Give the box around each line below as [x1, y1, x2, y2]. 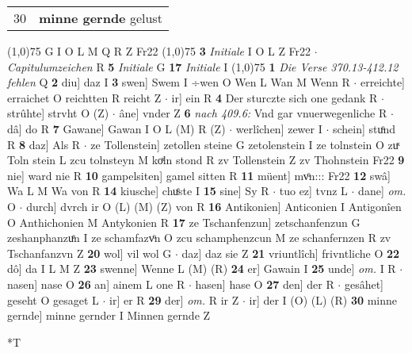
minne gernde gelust [39, 9, 162, 27]
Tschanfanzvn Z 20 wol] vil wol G [7, 244, 172, 261]
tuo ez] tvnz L [279, 182, 348, 199]
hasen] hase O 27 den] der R [195, 275, 334, 292]
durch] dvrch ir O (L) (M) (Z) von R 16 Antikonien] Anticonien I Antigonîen [26, 198, 402, 214]
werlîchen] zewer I [235, 120, 322, 136]
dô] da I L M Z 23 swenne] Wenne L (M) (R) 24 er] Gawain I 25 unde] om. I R [7, 260, 396, 277]
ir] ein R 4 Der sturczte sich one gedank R [171, 89, 378, 106]
